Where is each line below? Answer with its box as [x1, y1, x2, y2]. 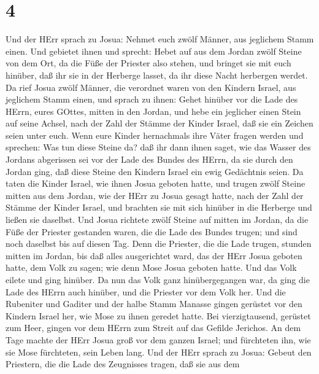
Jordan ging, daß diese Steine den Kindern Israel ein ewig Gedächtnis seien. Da [6, 165, 304, 177]
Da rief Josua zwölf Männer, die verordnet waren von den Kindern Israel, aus [6, 80, 296, 93]
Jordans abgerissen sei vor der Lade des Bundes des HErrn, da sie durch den [6, 153, 293, 166]
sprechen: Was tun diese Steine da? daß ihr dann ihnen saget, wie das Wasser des [6, 141, 311, 154]
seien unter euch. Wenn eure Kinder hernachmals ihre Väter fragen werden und [6, 128, 304, 141]
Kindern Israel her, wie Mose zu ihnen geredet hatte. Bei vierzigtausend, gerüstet [6, 309, 311, 322]
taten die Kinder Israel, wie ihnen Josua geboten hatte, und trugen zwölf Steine [6, 177, 306, 190]
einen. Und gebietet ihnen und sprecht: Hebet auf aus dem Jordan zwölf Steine [6, 44, 302, 57]
